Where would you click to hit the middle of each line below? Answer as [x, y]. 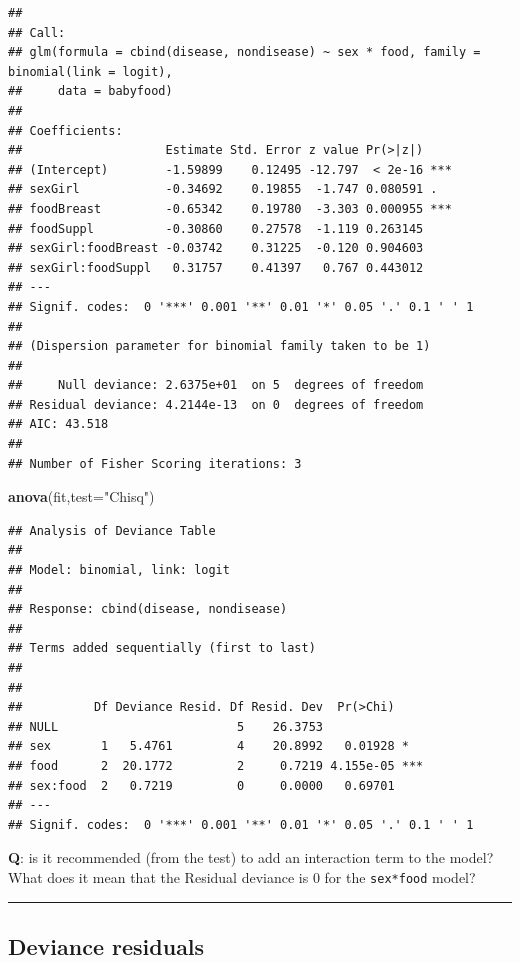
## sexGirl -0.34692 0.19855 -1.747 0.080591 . [223, 189]
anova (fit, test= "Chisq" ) [81, 496]
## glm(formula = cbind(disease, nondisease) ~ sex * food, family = [244, 52]
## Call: [37, 32]
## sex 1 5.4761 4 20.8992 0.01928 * [208, 746]
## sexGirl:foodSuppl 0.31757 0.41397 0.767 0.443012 [216, 267]
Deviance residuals [106, 945]
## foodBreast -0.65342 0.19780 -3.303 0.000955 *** [230, 208]
